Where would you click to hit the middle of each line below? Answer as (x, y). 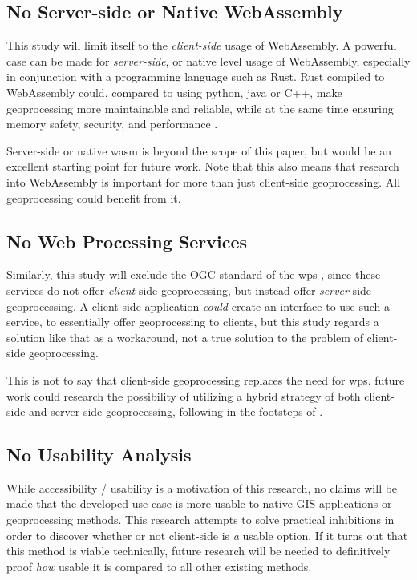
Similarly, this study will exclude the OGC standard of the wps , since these (194, 274)
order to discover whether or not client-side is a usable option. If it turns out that (207, 535)
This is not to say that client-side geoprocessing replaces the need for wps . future (206, 379)
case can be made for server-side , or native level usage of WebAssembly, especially (208, 60)
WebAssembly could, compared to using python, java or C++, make (174, 92)
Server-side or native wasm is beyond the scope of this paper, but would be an (199, 150)
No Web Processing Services (127, 241)
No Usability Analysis (99, 455)
